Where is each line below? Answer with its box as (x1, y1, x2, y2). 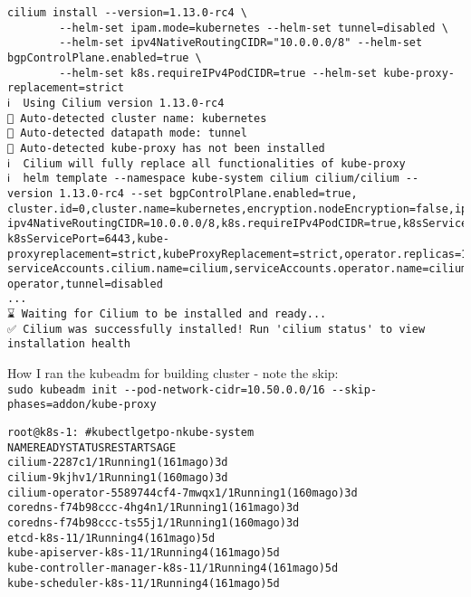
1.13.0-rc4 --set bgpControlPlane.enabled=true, (59, 186, 358, 200)
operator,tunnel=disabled (7, 277, 163, 290)
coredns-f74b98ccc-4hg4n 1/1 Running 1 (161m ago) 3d (7, 501, 300, 515)
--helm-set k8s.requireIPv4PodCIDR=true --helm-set (59, 66, 378, 80)
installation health (7, 337, 131, 351)
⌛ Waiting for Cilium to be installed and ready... (7, 308, 327, 321)
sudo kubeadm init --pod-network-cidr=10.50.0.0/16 (7, 383, 325, 396)
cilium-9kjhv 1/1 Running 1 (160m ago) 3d (7, 470, 228, 484)
